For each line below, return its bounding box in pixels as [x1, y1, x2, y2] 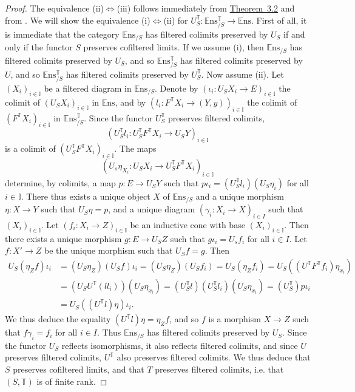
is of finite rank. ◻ [36, 374, 107, 387]
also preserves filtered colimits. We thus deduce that [117, 351, 311, 363]
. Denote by [155, 81, 198, 94]
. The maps [114, 142, 157, 155]
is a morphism [208, 313, 261, 325]
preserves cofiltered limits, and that [13, 363, 144, 376]
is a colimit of [5, 142, 56, 155]
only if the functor [5, 41, 73, 53]
